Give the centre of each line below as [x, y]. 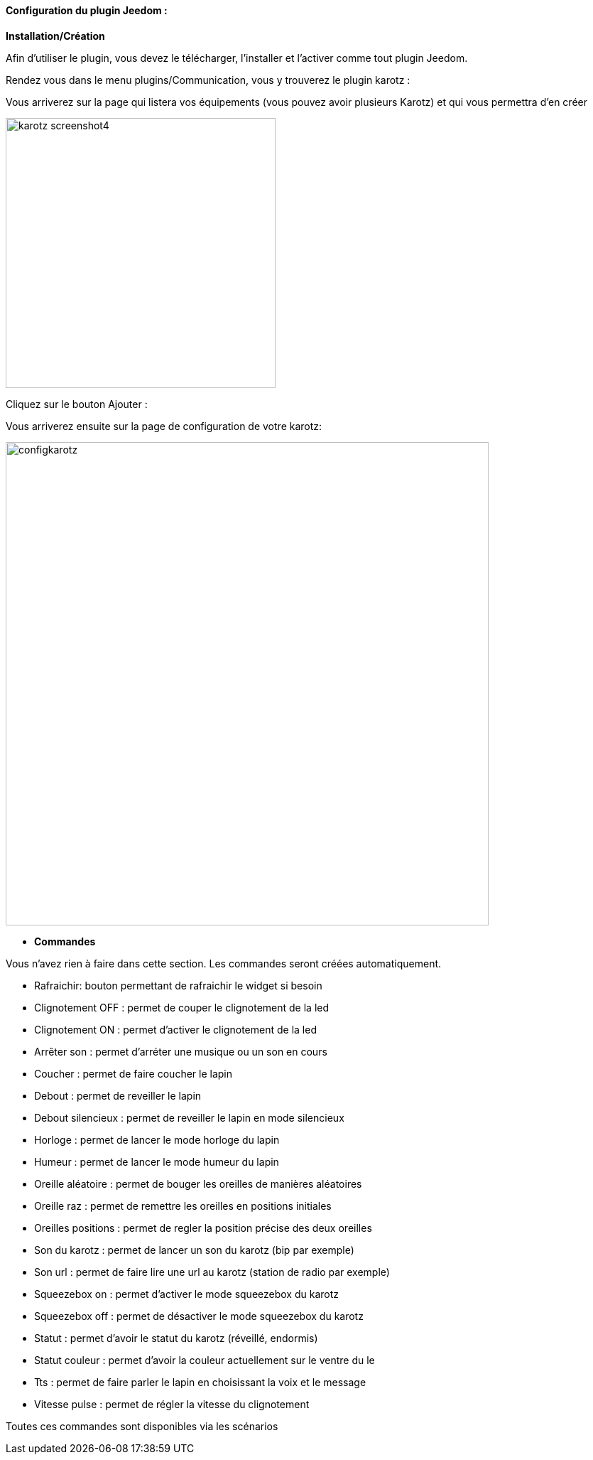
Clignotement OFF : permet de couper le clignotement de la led [182, 1007]
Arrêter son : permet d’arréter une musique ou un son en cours [181, 1051]
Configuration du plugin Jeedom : [87, 10]
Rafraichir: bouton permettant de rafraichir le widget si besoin [178, 985]
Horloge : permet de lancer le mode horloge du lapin [157, 1139]
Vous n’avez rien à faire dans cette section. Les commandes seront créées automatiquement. [224, 963]
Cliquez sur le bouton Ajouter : [77, 404]
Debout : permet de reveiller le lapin [118, 1095]
